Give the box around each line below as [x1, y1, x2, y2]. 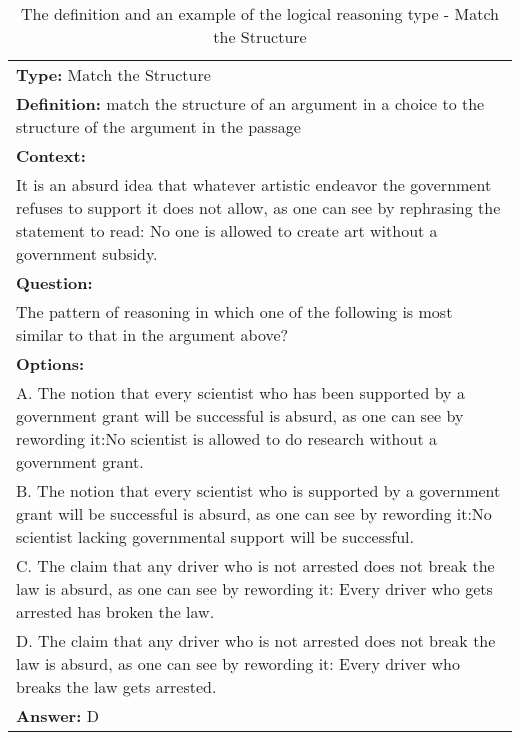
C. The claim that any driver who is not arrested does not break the [16, 554, 495, 577]
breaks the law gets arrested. [16, 675, 217, 698]
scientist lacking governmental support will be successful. [16, 525, 414, 548]
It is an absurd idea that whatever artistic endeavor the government [16, 173, 492, 196]
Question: [16, 271, 93, 294]
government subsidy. [16, 242, 158, 265]
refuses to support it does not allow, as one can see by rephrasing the [16, 196, 501, 219]
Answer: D [16, 704, 99, 727]
